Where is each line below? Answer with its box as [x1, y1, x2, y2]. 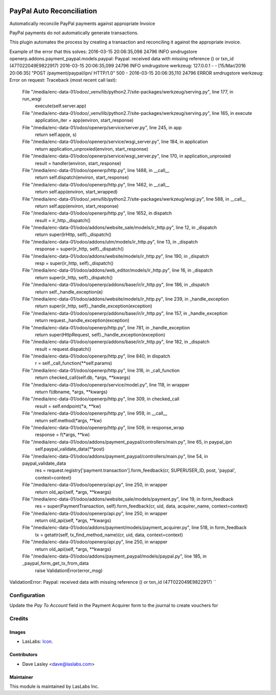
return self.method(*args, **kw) [35, 417, 102, 423]
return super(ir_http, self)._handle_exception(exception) [35, 303, 153, 309]
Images [9, 629, 26, 635]
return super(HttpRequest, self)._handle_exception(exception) [35, 331, 166, 338]
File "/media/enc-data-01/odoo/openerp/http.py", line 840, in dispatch [22, 353, 171, 360]
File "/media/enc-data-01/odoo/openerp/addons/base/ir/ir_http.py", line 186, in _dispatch [22, 281, 210, 288]
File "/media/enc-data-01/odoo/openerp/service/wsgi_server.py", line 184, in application [22, 138, 208, 145]
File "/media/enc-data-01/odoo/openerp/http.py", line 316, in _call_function [22, 367, 180, 373]
